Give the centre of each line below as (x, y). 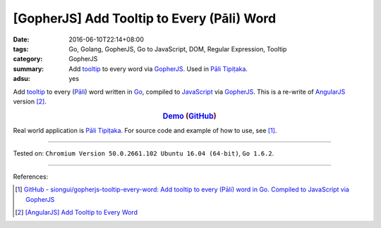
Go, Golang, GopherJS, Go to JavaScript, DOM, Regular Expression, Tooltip (178, 49)
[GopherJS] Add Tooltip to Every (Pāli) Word (145, 18)
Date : (21, 39)
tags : (21, 49)
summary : (29, 69)
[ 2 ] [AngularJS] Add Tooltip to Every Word (76, 212)
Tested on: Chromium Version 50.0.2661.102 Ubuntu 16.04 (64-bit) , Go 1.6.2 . (144, 153)
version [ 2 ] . (30, 101)
